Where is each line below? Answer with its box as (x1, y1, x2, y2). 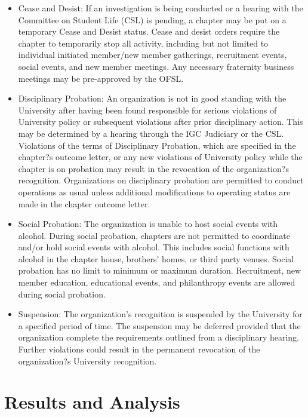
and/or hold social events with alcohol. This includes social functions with (18, 241, 289, 253)
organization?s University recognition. (18, 354, 157, 367)
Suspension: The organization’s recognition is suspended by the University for (18, 308, 303, 320)
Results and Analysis (4, 390, 180, 414)
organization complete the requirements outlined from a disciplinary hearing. (18, 331, 299, 344)
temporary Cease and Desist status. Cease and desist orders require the (18, 25, 280, 38)
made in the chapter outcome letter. (18, 197, 150, 210)
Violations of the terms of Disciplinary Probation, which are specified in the (18, 139, 296, 151)
